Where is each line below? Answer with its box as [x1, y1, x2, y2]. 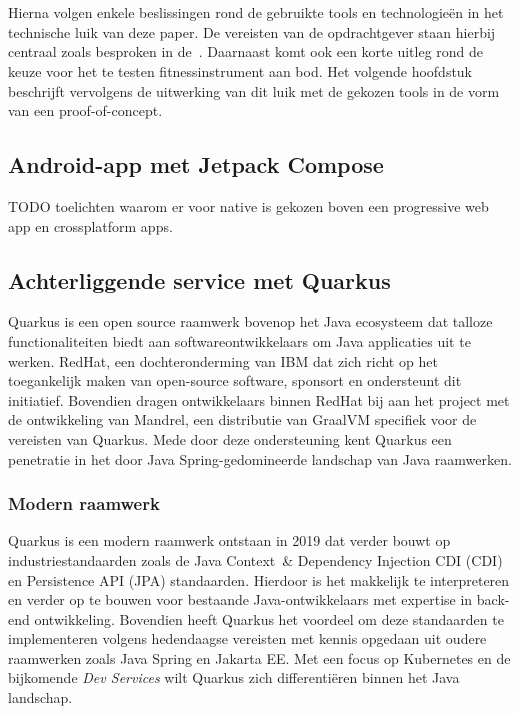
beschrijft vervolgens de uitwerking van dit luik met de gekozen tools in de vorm [8, 80, 500, 101]
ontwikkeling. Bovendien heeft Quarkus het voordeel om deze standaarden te [34, 608, 504, 629]
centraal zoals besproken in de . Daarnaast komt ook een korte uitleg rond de [8, 41, 484, 62]
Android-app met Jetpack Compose [8, 149, 384, 180]
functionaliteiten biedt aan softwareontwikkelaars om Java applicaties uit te [8, 330, 471, 351]
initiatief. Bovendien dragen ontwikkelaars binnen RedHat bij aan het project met [8, 389, 510, 410]
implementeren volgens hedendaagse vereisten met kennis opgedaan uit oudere [8, 628, 487, 649]
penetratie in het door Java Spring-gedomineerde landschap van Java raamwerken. [8, 448, 512, 469]
